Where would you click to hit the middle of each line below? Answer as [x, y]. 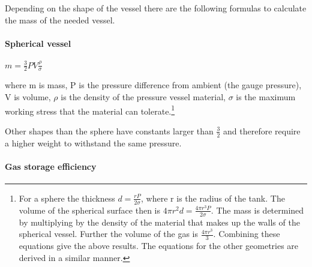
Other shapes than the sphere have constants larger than [109, 130]
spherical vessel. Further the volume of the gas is [108, 234]
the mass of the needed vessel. [60, 19]
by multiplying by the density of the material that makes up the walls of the [159, 222]
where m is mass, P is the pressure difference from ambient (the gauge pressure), [153, 85]
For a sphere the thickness [67, 198]
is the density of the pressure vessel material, [143, 96]
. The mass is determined [257, 210]
